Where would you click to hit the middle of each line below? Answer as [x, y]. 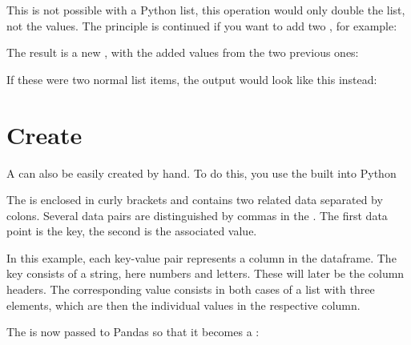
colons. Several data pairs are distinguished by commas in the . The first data [197, 215]
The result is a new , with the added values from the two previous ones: [183, 52]
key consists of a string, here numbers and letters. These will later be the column [205, 273]
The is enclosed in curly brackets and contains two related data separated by [195, 200]
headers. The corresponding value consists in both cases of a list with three [191, 289]
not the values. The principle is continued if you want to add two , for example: [202, 25]
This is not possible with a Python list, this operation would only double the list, [206, 10]
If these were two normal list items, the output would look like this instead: [192, 79]
